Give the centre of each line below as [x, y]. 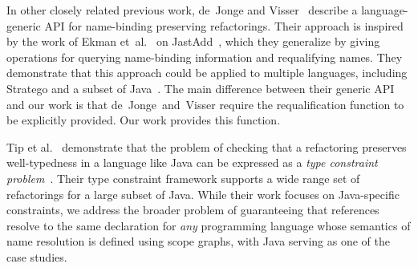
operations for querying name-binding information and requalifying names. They [205, 57]
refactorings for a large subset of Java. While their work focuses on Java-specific [203, 194]
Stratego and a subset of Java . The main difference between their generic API [201, 88]
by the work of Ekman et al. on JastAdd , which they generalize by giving [193, 41]
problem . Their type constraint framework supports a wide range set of [183, 178]
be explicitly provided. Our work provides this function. [144, 120]
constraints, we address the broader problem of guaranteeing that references [193, 210]
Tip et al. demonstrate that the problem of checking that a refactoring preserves [207, 146]
